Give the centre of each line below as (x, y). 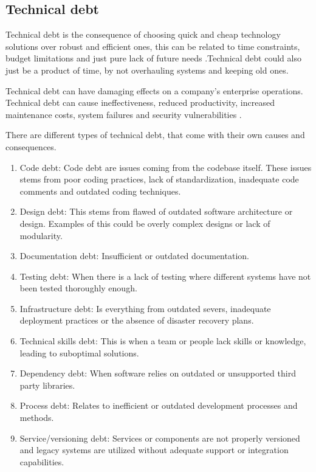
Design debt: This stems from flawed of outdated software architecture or (156, 211)
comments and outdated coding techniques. (100, 191)
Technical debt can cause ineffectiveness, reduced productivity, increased (140, 102)
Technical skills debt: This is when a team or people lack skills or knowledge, (163, 341)
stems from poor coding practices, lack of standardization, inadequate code (159, 179)
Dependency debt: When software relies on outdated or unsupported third (158, 373)
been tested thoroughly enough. (78, 288)
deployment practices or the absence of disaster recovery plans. (137, 320)
